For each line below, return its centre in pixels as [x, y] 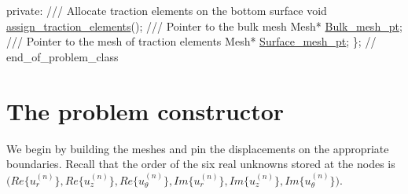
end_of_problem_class [62, 56]
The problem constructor [145, 110]
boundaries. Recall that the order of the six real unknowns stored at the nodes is [201, 164]
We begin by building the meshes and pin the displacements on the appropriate [198, 148]
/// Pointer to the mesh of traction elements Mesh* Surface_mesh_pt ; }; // [191, 41]
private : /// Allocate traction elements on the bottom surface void [167, 10]
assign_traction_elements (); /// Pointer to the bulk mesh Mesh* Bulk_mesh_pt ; [204, 26]
